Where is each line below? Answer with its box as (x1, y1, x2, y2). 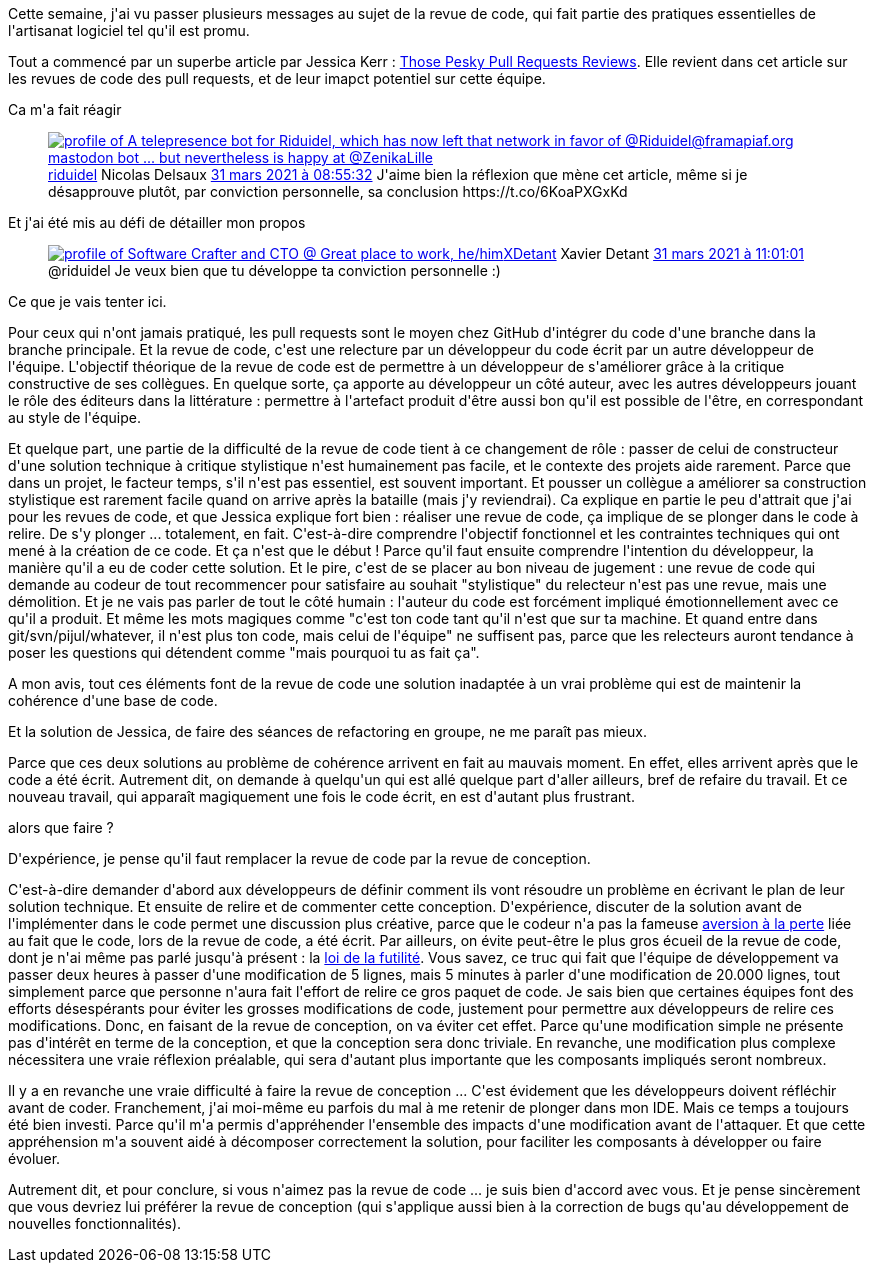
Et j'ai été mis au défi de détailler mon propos (8, 214, 306, 231)
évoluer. (8, 1150, 61, 1167)
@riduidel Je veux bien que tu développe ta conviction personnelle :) (48, 262, 501, 279)
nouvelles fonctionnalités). (8, 1215, 182, 1232)
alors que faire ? (8, 819, 114, 836)
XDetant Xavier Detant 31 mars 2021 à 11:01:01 (503, 245, 804, 262)
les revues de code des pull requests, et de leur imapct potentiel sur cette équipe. (8, 70, 546, 87)
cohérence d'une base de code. (8, 692, 218, 709)
